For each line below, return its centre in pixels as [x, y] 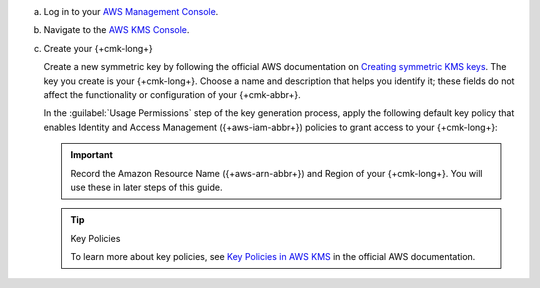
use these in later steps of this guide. [146, 187]
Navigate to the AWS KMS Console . [116, 30]
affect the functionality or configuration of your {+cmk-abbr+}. [172, 94]
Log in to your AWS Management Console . [131, 11]
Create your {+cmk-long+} [98, 48]
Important [92, 155]
